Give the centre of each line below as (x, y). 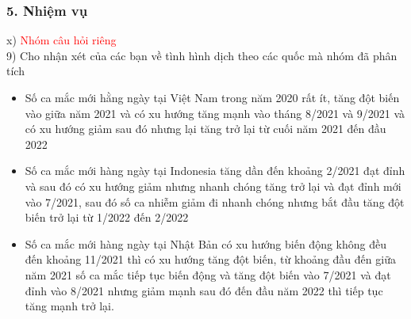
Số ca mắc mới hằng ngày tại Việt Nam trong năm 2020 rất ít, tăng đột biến (212, 97)
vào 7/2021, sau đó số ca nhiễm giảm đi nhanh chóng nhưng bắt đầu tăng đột (215, 201)
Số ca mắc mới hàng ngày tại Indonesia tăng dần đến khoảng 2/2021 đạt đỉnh (215, 171)
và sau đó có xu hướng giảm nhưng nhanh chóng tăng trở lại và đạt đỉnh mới (213, 186)
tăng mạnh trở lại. (69, 306)
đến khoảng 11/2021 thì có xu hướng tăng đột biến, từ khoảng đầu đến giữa (210, 259)
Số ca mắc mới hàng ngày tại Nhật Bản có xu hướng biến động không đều (206, 243)
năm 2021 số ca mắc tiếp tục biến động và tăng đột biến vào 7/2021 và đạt (208, 274)
